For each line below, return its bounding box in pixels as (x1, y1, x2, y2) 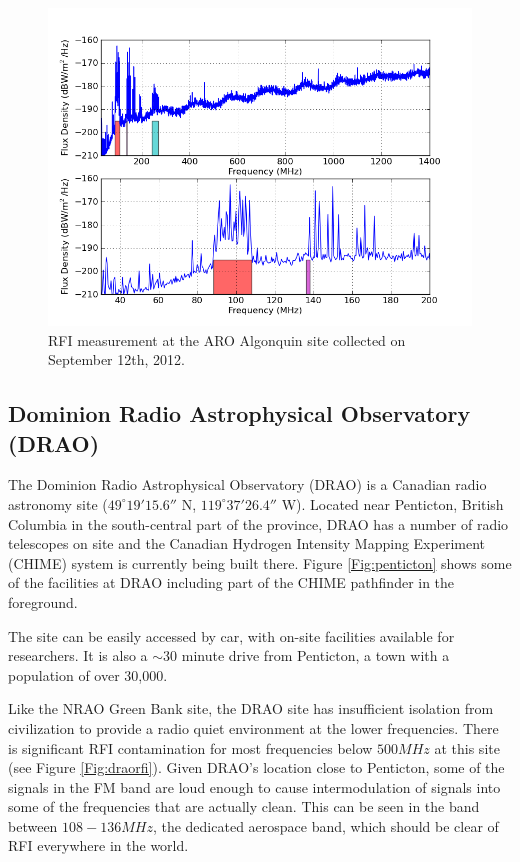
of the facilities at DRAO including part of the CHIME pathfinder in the (8, 572, 455, 593)
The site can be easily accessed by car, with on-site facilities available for (8, 625, 455, 646)
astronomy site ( (8, 493, 108, 514)
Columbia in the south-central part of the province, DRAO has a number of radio (8, 513, 509, 534)
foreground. (8, 591, 78, 612)
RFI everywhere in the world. (8, 835, 189, 856)
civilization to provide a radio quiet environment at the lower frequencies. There (8, 717, 499, 738)
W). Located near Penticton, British (281, 493, 504, 514)
